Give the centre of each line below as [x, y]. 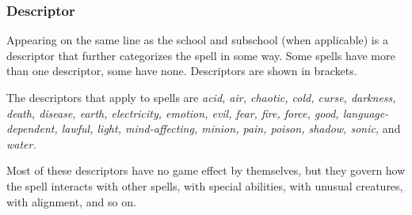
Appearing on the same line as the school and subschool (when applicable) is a [197, 40]
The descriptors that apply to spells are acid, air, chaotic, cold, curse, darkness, [201, 97]
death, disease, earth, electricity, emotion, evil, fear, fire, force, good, [173, 113]
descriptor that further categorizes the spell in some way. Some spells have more [201, 55]
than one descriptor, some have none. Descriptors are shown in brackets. [182, 71]
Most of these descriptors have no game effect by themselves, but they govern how [206, 170]
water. [21, 143]
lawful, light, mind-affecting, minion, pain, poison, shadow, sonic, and [231, 128]
